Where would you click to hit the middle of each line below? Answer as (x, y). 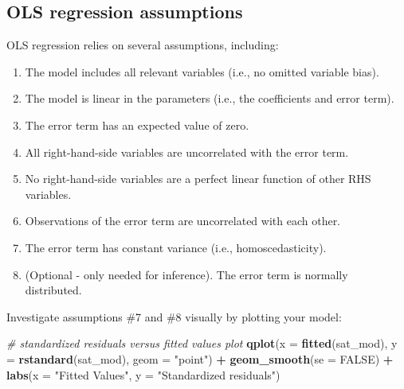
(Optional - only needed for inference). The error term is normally (186, 274)
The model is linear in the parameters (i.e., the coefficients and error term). (210, 98)
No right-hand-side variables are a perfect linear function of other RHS (198, 179)
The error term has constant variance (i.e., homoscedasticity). (176, 247)
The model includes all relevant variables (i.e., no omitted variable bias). (202, 71)
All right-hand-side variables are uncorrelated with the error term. (187, 152)
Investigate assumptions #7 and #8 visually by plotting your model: (174, 316)
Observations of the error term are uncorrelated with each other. (183, 221)
